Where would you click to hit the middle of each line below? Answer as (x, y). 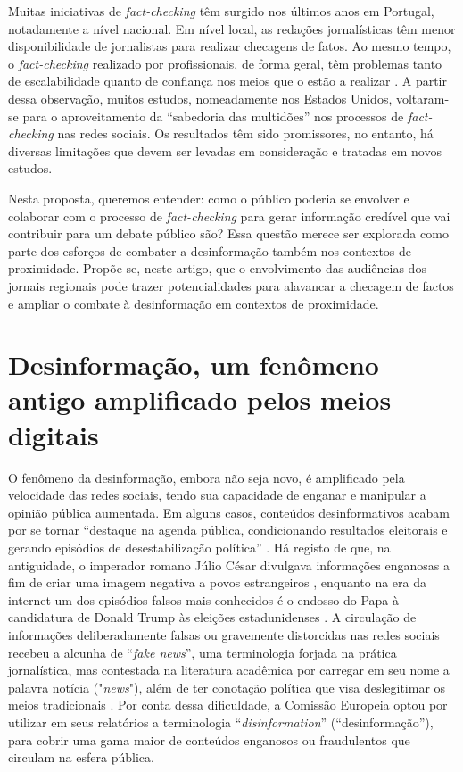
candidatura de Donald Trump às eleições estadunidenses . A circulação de (212, 617)
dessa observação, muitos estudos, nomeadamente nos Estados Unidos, (200, 98)
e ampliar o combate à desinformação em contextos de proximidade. (194, 303)
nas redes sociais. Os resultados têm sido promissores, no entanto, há (245, 133)
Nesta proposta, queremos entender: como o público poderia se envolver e (209, 198)
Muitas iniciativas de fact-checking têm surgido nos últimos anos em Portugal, (221, 11)
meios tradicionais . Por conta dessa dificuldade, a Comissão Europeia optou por (228, 705)
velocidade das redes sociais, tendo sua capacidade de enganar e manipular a (217, 495)
